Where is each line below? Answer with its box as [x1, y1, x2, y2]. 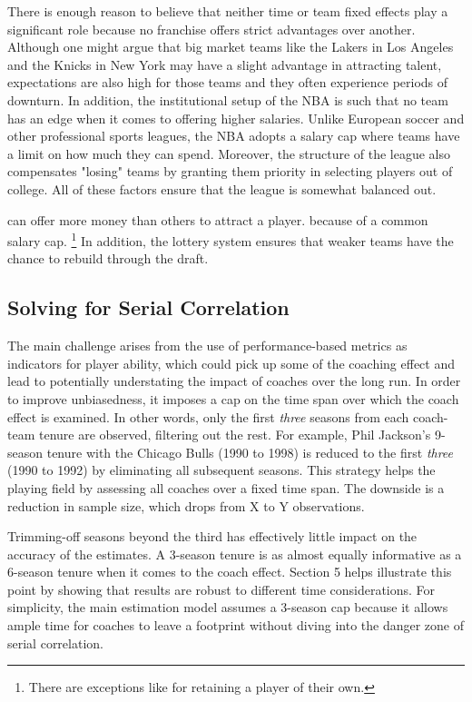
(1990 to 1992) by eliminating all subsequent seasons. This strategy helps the [7, 460, 436, 480]
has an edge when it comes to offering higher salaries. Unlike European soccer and [7, 108, 465, 127]
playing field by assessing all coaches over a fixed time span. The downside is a [7, 478, 445, 497]
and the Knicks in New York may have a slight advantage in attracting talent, [7, 54, 442, 74]
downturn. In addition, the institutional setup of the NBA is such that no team [7, 90, 448, 109]
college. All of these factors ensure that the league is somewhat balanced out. [7, 179, 437, 198]
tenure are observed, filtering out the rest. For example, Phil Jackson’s [38, 425, 431, 444]
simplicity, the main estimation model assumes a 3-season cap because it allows [7, 598, 448, 617]
